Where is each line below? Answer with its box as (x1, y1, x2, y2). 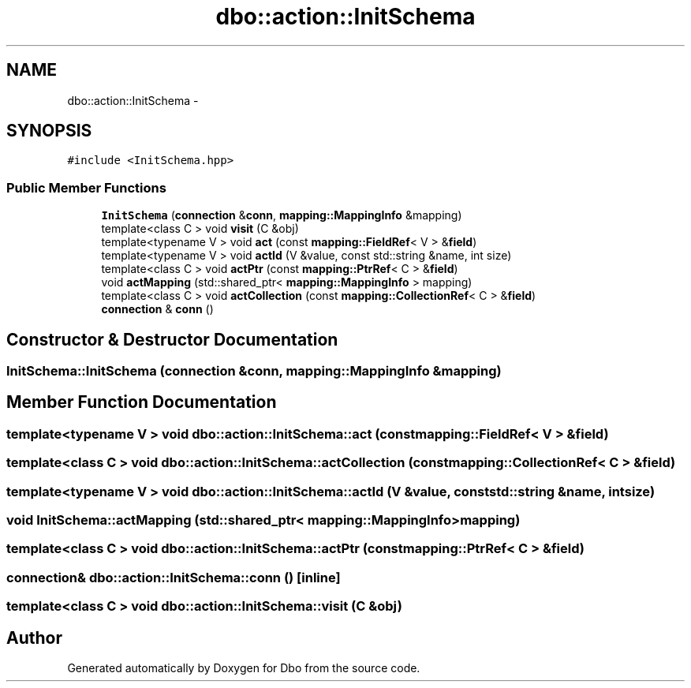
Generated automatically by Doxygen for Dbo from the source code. (67, 660, 420, 675)
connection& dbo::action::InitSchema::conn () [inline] (6, 569, 341, 585)
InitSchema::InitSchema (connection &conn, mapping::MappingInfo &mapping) (6, 363, 502, 380)
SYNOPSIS (6, 121, 92, 141)
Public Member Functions (6, 179, 166, 196)
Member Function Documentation (6, 392, 277, 413)
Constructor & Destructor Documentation (6, 329, 338, 350)
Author (6, 627, 62, 648)
